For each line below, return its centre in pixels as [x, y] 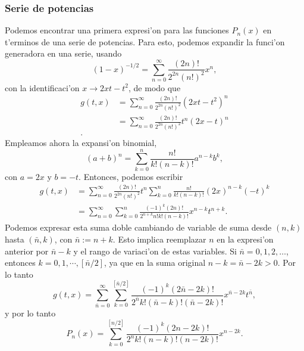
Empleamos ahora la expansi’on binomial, [81, 142]
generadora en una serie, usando [63, 53]
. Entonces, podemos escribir [131, 176]
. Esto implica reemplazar [159, 239]
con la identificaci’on [42, 87]
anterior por [27, 251]
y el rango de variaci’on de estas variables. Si [155, 251]
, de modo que [155, 87]
